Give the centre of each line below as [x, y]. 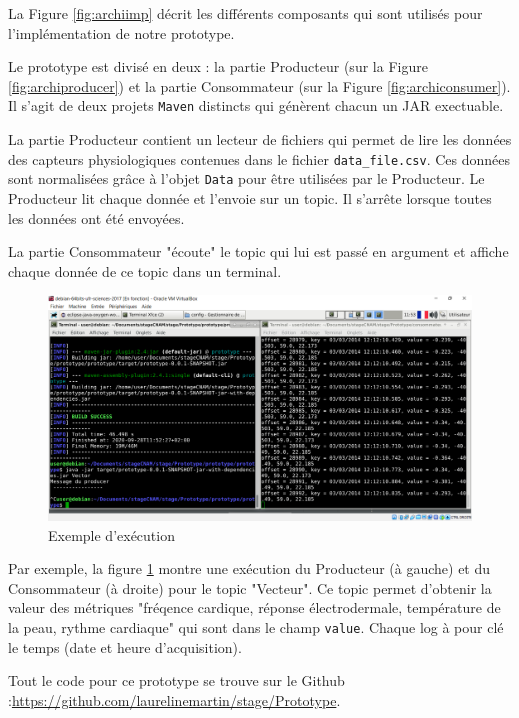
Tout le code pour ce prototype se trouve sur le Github [176, 680]
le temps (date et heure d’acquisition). [125, 646]
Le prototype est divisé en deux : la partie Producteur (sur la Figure [218, 66]
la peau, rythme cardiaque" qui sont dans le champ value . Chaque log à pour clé [256, 626]
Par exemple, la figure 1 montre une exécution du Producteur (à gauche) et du [249, 568]
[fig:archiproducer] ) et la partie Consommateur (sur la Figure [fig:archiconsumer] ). [259, 85]
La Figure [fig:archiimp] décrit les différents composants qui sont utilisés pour [245, 13]
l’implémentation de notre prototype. [121, 32]
